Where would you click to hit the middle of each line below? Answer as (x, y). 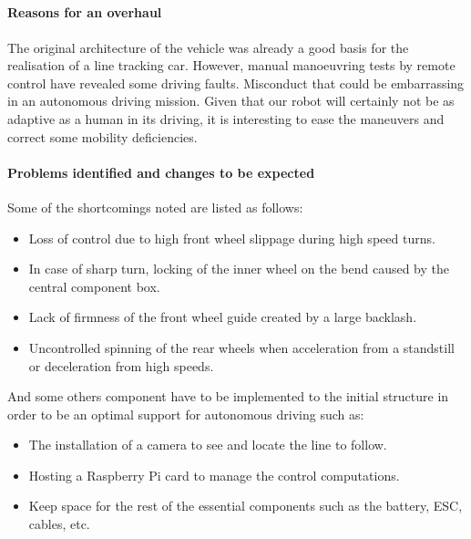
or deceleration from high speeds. (121, 365)
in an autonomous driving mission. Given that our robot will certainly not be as (231, 101)
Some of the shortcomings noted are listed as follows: (155, 207)
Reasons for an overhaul (85, 12)
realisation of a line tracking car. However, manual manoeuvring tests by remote (231, 65)
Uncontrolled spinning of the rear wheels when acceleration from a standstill (241, 347)
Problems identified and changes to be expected (161, 172)
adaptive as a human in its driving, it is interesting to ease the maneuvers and (226, 118)
